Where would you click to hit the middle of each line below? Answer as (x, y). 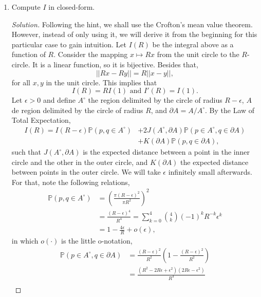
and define (59, 100)
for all (21, 82)
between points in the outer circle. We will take (86, 172)
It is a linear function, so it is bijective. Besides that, (115, 64)
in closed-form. (72, 7)
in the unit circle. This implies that (101, 82)
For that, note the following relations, (71, 182)
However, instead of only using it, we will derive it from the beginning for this (134, 34)
